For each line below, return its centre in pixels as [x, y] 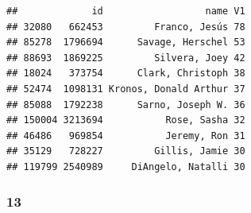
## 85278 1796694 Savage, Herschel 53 [126, 43]
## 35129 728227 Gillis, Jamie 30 [126, 151]
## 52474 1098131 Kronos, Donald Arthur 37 [126, 89]
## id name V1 [126, 11]
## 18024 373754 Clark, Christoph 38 [126, 74]
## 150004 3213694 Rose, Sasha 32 [126, 120]
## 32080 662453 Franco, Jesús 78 [126, 27]
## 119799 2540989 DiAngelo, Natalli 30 [126, 167]
